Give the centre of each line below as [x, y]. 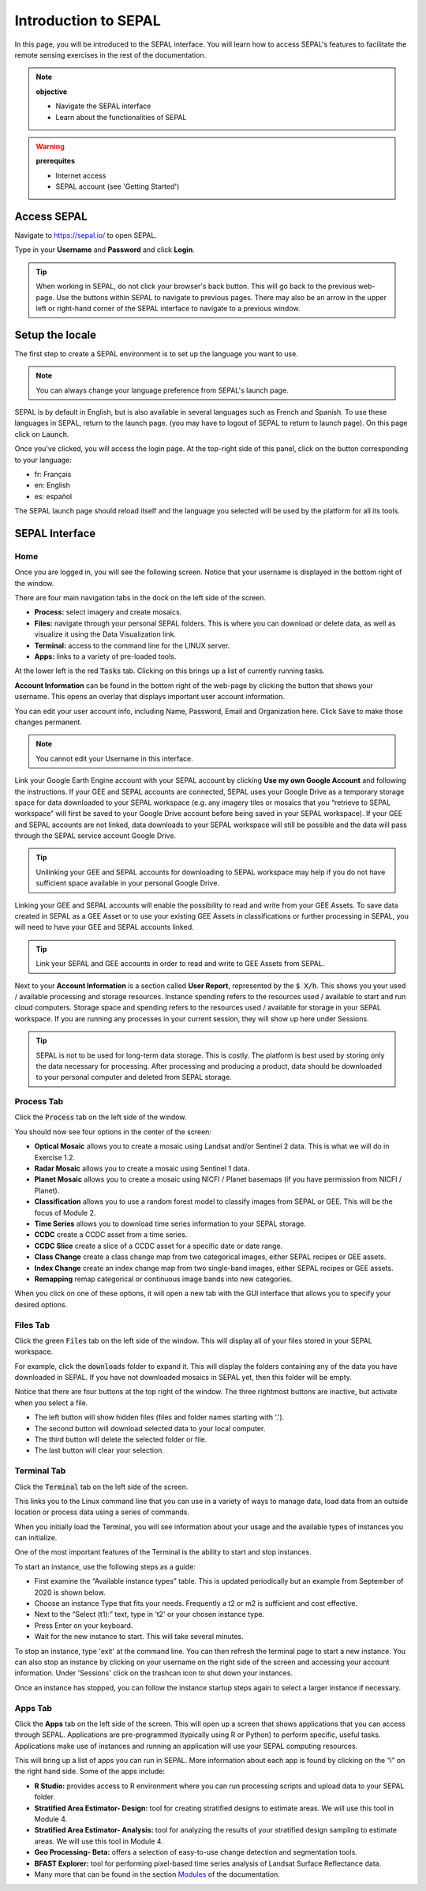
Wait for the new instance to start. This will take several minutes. [139, 1637]
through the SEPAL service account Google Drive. [95, 836]
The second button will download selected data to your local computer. [150, 1428]
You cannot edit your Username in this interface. [114, 758]
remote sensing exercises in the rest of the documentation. [110, 55]
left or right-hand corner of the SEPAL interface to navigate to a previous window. [168, 308]
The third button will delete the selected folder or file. [121, 1439]
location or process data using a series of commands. [102, 1512]
